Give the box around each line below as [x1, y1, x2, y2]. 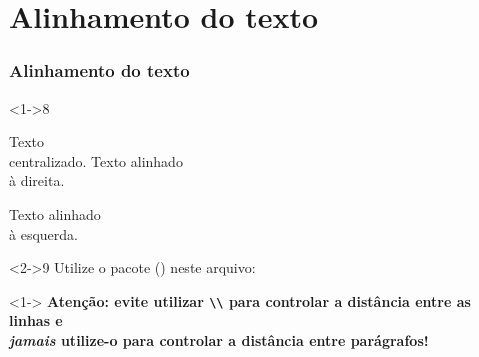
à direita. [9, 170, 65, 191]
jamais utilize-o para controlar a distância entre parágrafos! [9, 330, 429, 350]
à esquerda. [9, 223, 78, 244]
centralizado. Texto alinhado [9, 150, 183, 171]
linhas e [9, 310, 63, 331]
